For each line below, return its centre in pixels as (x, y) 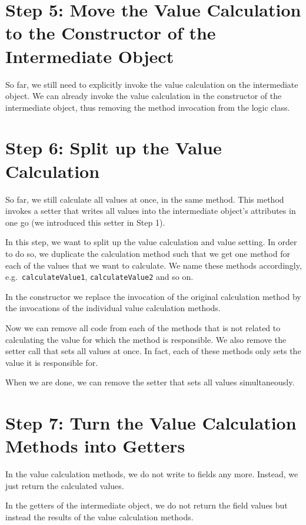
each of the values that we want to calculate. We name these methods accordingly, (154, 265)
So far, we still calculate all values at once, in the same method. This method (145, 199)
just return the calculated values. (65, 485)
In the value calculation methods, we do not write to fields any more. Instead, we (152, 474)
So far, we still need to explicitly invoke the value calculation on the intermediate (152, 84)
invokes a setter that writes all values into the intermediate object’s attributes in (151, 211)
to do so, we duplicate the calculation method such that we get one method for (148, 253)
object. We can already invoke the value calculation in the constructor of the (144, 96)
